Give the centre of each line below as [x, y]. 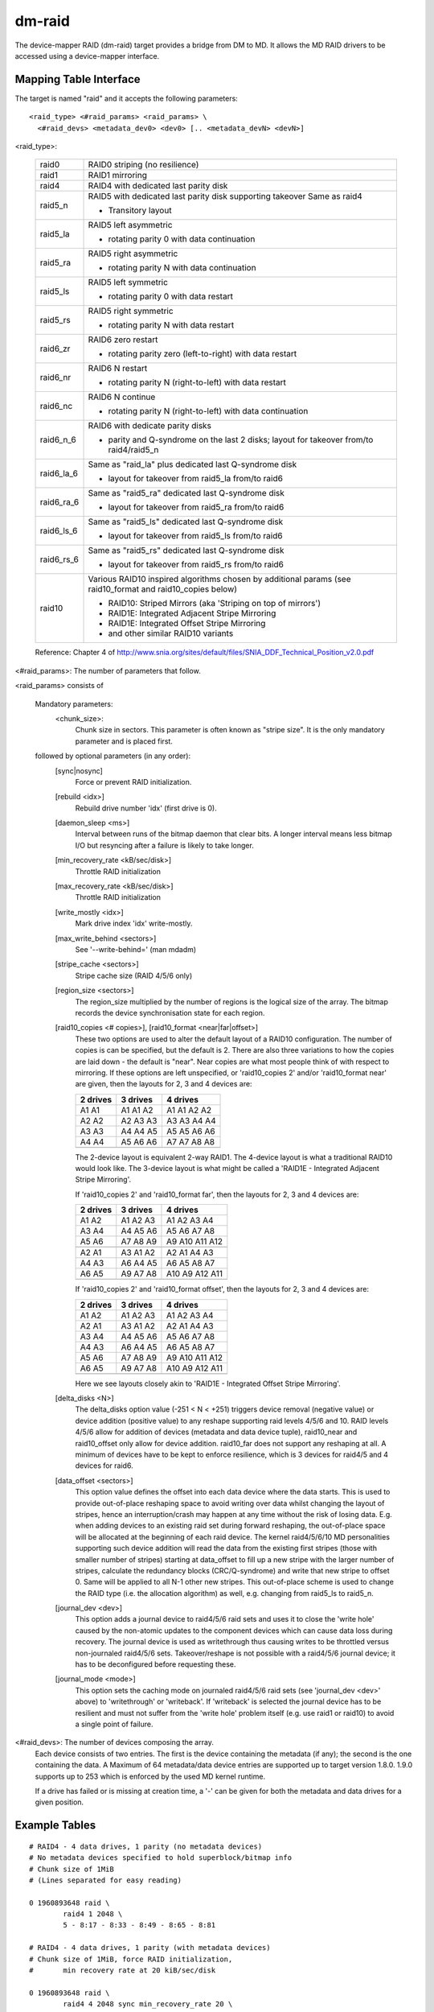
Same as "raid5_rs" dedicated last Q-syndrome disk [186, 550]
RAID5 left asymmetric [130, 225]
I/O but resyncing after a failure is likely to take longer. [165, 845]
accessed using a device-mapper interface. [87, 56]
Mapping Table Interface [78, 79]
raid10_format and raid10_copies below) [162, 589]
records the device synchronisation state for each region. [170, 1012]
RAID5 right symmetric [131, 311]
